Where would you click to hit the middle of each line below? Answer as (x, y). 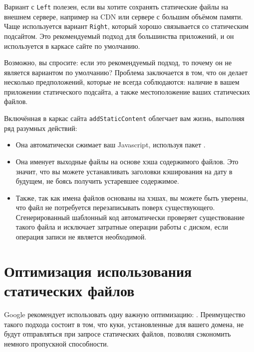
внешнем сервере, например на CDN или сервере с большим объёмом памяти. (124, 16)
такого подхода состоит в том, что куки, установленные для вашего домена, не (124, 324)
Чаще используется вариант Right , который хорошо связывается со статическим (126, 26)
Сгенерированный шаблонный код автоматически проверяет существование (130, 217)
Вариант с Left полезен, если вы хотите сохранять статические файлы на (116, 6)
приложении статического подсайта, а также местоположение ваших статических (127, 91)
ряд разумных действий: (41, 128)
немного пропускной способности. (56, 343)
